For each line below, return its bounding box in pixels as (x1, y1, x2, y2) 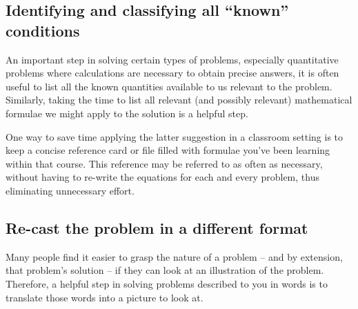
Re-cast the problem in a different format (6, 217, 308, 238)
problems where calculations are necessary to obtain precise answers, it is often (6, 66, 339, 80)
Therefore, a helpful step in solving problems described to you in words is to (6, 276, 328, 290)
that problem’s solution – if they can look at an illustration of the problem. (6, 263, 324, 277)
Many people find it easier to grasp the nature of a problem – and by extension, (6, 249, 343, 263)
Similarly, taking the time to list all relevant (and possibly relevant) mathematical (6, 92, 352, 107)
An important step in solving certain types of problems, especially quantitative (6, 52, 339, 66)
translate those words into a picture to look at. (6, 290, 203, 304)
